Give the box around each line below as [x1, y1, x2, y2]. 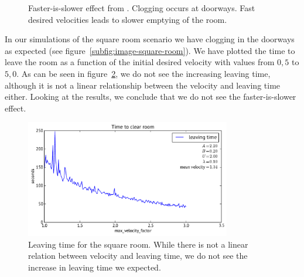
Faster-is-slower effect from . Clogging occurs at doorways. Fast [28, 2, 255, 13]
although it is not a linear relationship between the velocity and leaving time [5, 79, 281, 91]
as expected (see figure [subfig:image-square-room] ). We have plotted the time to [5, 44, 295, 56]
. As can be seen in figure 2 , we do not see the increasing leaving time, [16, 67, 271, 79]
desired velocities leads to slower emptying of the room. [28, 13, 227, 25]
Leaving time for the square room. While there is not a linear [28, 238, 248, 250]
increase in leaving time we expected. [28, 261, 161, 273]
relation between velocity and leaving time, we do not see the [28, 249, 248, 262]
